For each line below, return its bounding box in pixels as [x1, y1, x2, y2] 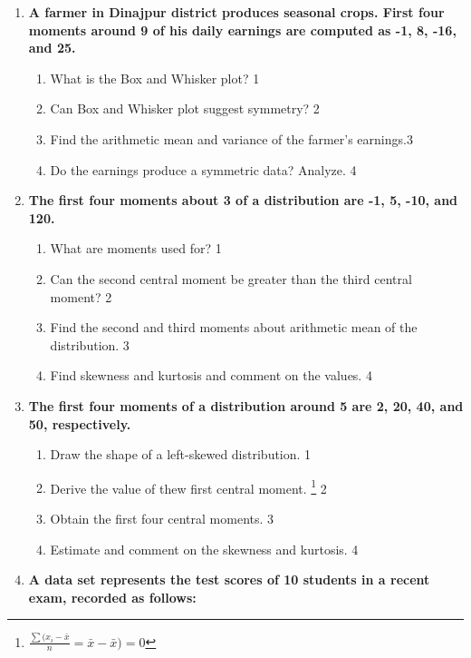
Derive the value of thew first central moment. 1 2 [50, 476, 327, 497]
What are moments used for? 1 [50, 239, 222, 258]
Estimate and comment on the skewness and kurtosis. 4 [50, 539, 359, 558]
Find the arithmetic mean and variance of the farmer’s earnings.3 [50, 129, 413, 148]
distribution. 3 [50, 335, 130, 354]
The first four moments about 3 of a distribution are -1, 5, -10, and [28, 191, 458, 210]
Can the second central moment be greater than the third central [50, 269, 412, 288]
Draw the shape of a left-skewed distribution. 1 [50, 445, 312, 464]
